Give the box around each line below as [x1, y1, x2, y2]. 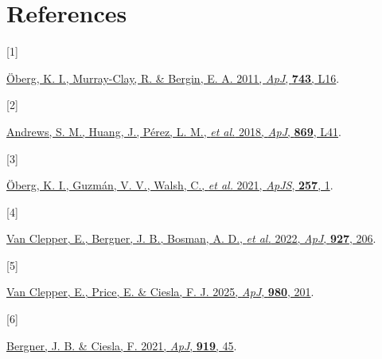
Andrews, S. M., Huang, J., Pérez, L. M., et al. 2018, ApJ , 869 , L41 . [6, 123, 341, 139]
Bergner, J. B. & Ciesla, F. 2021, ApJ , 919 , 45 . [6, 337, 237, 353]
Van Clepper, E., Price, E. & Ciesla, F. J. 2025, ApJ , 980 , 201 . [6, 283, 314, 300]
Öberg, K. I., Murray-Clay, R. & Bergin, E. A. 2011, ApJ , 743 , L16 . [6, 69, 340, 86]
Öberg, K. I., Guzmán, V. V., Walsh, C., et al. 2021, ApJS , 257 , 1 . [6, 177, 333, 193]
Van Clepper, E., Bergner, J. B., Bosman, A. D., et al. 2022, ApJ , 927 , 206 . [6, 230, 376, 247]
